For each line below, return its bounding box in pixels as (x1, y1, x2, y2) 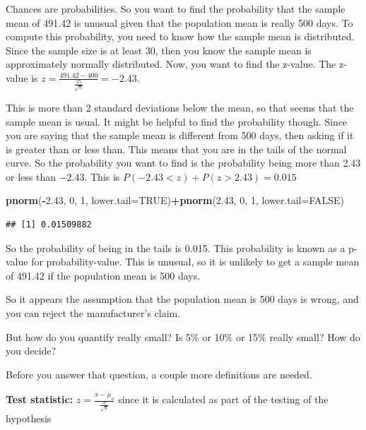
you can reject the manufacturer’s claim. (6, 306, 181, 321)
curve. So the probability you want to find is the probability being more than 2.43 (6, 155, 361, 170)
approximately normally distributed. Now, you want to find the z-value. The (6, 56, 336, 71)
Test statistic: (6, 392, 73, 407)
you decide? (6, 343, 57, 358)
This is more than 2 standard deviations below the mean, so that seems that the (6, 100, 354, 114)
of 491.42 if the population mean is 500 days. (6, 268, 201, 282)
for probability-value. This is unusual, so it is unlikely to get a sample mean (31, 254, 360, 269)
